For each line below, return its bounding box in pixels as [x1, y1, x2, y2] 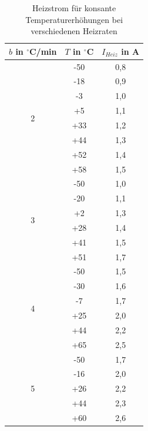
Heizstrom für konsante [32, 2, 116, 14]
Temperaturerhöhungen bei [25, 13, 123, 25]
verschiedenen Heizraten [31, 25, 117, 37]
